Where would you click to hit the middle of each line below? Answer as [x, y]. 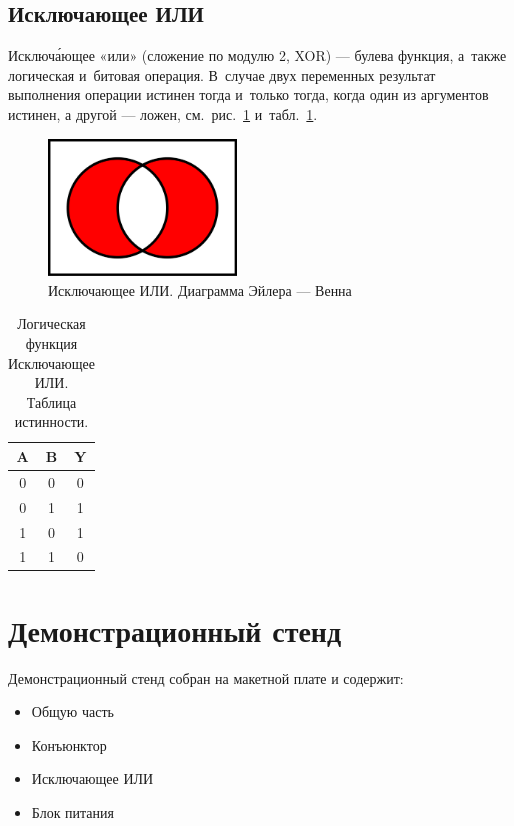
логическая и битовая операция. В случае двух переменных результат [222, 74]
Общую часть [72, 711]
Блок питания [73, 811]
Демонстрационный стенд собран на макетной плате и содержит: [206, 677]
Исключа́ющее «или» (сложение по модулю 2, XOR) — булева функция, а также [257, 55]
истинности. [51, 421]
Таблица [51, 401]
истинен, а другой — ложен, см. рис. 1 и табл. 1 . [163, 113]
